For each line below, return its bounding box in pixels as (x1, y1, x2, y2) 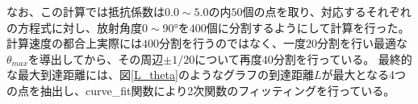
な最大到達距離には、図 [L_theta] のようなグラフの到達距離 (6, 66, 314, 83)
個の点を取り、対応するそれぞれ (242, 3, 412, 19)
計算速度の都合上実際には (6, 35, 142, 52)
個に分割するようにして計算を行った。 (206, 19, 410, 35)
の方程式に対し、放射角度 (6, 19, 142, 35)
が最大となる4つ (321, 66, 407, 83)
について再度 (194, 50, 262, 67)
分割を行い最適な (317, 35, 408, 52)
